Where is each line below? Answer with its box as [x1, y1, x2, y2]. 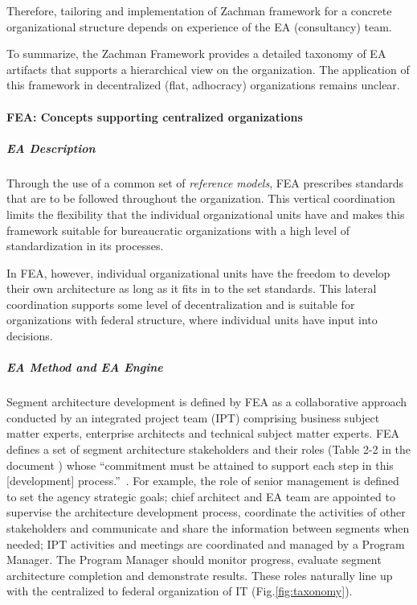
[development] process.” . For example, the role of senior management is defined [6, 472, 399, 489]
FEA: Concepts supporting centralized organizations [6, 108, 303, 125]
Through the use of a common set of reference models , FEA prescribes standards [6, 174, 404, 191]
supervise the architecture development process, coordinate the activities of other [6, 504, 406, 521]
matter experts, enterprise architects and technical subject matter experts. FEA [6, 425, 400, 442]
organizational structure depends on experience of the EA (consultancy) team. [6, 18, 392, 35]
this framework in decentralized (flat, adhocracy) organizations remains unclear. [6, 76, 400, 93]
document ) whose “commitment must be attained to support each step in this [6, 456, 394, 473]
